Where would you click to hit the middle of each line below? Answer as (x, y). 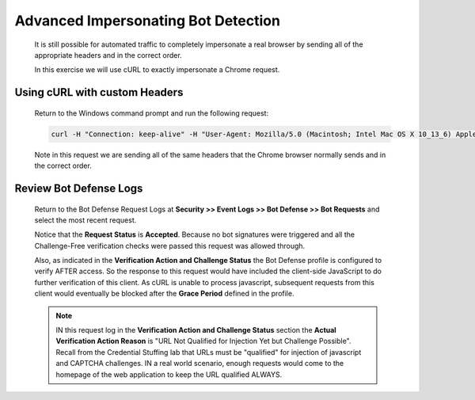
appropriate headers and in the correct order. (108, 55)
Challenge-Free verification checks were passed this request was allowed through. (170, 246)
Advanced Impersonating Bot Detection (148, 21)
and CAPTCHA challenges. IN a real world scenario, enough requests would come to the (200, 364)
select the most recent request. (85, 220)
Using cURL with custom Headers (99, 92)
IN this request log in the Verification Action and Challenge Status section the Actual (196, 330)
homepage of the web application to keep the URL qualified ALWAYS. (169, 374)
